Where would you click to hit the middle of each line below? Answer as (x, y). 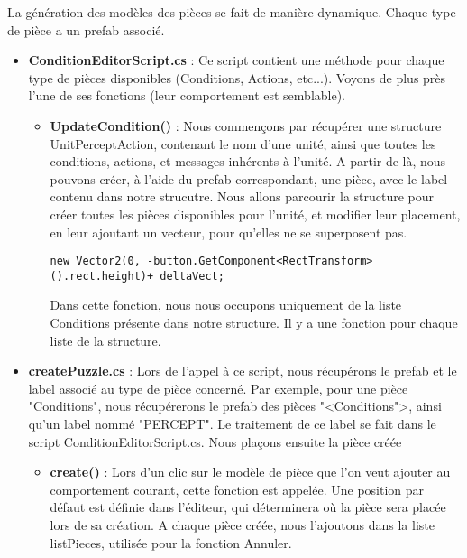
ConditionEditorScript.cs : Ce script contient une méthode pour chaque (236, 60)
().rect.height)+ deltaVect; (137, 276)
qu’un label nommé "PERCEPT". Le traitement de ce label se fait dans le (232, 423)
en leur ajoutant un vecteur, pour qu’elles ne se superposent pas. (229, 232)
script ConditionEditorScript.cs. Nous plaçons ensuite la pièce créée (215, 441)
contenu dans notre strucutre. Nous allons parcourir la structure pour (242, 196)
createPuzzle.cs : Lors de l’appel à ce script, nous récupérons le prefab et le (243, 371)
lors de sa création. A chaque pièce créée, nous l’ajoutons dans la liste (242, 524)
